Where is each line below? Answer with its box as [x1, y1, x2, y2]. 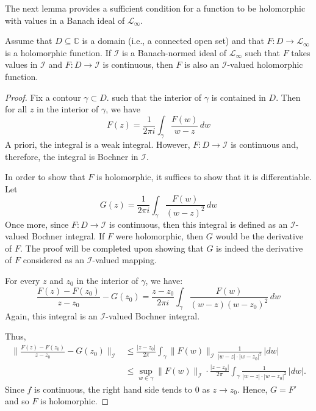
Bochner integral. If [31, 230, 105, 242]
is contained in [211, 90, 266, 103]
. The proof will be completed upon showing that [20, 241, 204, 254]
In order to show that [5, 170, 85, 183]
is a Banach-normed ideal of [121, 46, 227, 59]
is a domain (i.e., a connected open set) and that [82, 34, 264, 47]
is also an [184, 58, 220, 71]
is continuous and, [231, 138, 298, 151]
